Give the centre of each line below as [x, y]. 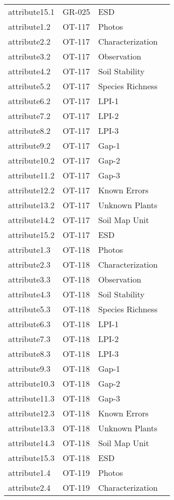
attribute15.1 [31, 12]
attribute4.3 [29, 294]
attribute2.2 [29, 41]
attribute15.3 [31, 458]
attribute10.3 [31, 383]
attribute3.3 [29, 279]
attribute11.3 [31, 398]
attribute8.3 [29, 354]
